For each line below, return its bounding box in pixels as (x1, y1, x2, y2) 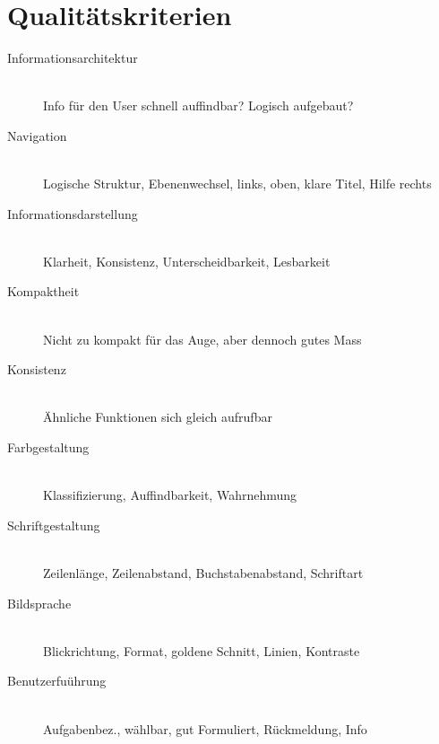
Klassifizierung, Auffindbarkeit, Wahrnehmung (43, 486, 297, 504)
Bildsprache (7, 593, 72, 612)
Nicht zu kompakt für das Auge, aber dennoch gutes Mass (43, 329, 362, 348)
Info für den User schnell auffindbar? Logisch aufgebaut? (43, 96, 354, 115)
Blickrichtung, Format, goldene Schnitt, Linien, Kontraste (43, 641, 360, 660)
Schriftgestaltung (7, 515, 100, 534)
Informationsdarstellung (7, 204, 138, 223)
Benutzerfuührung (7, 671, 107, 690)
